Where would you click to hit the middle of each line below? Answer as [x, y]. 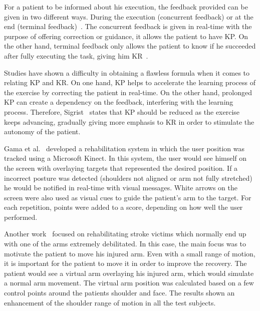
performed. [21, 217]
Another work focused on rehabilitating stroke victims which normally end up [125, 234]
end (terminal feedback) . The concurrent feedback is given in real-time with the [128, 26]
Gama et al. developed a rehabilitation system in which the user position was [124, 148]
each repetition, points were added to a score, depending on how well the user [123, 207]
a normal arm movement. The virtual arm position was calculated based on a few [129, 283]
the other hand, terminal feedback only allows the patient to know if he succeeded [130, 46]
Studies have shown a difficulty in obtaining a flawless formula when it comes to [127, 72]
